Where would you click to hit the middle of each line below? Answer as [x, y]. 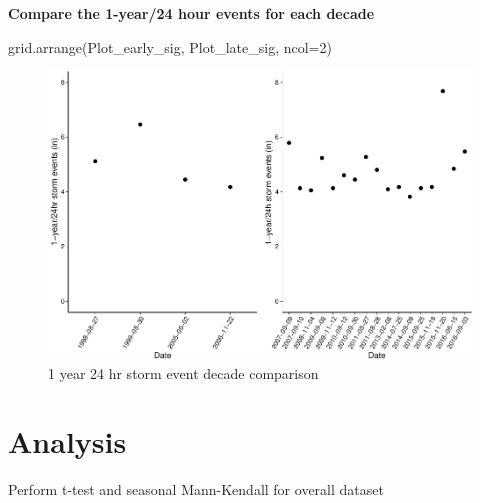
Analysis [67, 441]
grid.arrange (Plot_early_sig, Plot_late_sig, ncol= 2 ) [170, 46]
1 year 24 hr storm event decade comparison [183, 372]
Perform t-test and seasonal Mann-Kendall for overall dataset [196, 489]
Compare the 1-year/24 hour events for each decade [191, 13]
